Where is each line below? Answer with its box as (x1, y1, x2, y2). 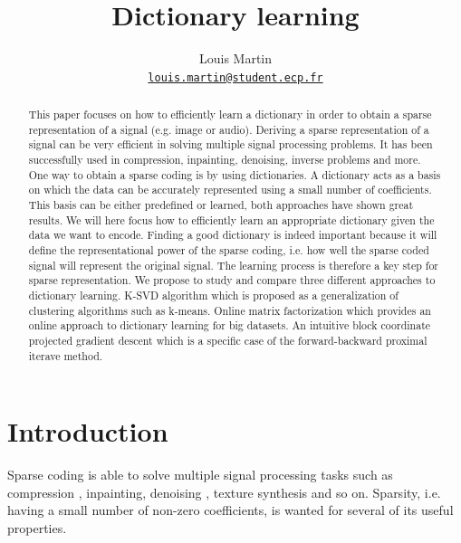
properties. (7, 519, 67, 538)
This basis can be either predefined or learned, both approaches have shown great (28, 197, 414, 213)
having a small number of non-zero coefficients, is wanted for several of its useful (7, 500, 454, 519)
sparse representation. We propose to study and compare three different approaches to (28, 272, 436, 288)
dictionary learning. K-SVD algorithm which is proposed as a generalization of (28, 288, 399, 303)
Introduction (7, 413, 168, 450)
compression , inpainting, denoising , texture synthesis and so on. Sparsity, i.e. (7, 482, 441, 501)
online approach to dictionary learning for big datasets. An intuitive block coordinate (28, 318, 431, 333)
